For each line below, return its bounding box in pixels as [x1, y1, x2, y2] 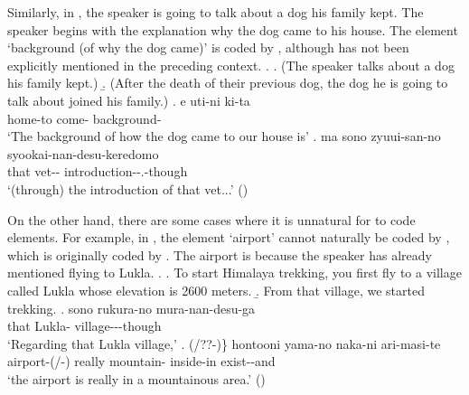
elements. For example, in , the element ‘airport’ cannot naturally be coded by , [7, 228, 450, 247]
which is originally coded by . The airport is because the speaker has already [7, 245, 432, 264]
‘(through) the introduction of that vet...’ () [7, 179, 249, 198]
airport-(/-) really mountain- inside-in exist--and [7, 352, 276, 371]
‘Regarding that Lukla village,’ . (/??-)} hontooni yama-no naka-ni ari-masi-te [7, 334, 441, 353]
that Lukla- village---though [7, 316, 162, 335]
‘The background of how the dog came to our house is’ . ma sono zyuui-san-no [7, 127, 441, 146]
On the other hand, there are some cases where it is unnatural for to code [7, 210, 416, 229]
